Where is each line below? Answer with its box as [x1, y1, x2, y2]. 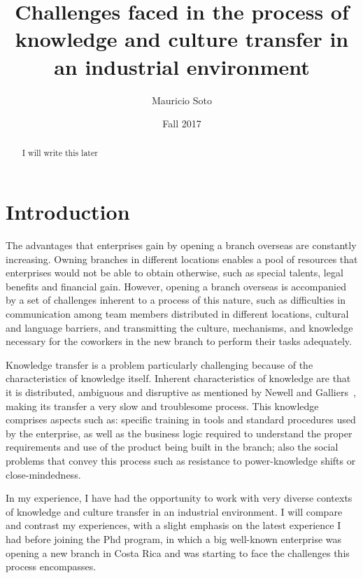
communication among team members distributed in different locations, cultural [6, 306, 349, 321]
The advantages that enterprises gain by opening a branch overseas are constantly [6, 238, 357, 253]
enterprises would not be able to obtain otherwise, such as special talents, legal [6, 265, 343, 280]
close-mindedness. [6, 467, 81, 481]
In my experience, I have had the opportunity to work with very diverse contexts [6, 491, 353, 505]
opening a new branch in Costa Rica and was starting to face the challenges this [6, 545, 350, 560]
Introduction [6, 197, 130, 226]
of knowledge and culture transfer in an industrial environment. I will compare [6, 504, 343, 519]
